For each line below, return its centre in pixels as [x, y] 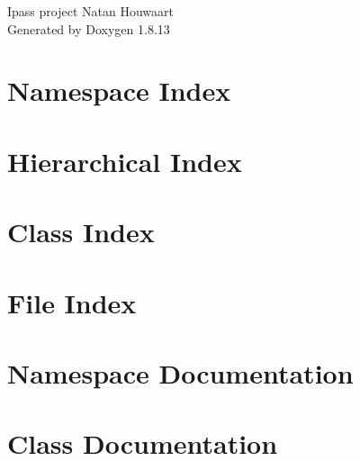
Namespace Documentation [180, 372]
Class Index [81, 232]
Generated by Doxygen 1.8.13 [89, 28]
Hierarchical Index [125, 161]
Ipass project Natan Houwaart [90, 11]
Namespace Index [119, 90]
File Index [72, 302]
